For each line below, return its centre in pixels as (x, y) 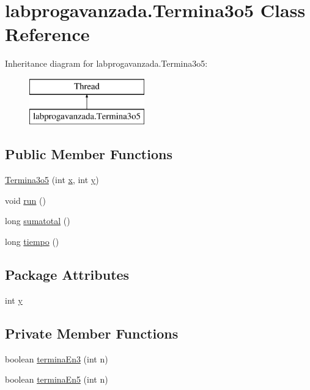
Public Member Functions (89, 154)
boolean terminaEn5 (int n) (57, 379)
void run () (25, 200)
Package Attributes (67, 275)
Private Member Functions (92, 333)
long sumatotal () (38, 221)
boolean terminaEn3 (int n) (57, 358)
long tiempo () (32, 242)
